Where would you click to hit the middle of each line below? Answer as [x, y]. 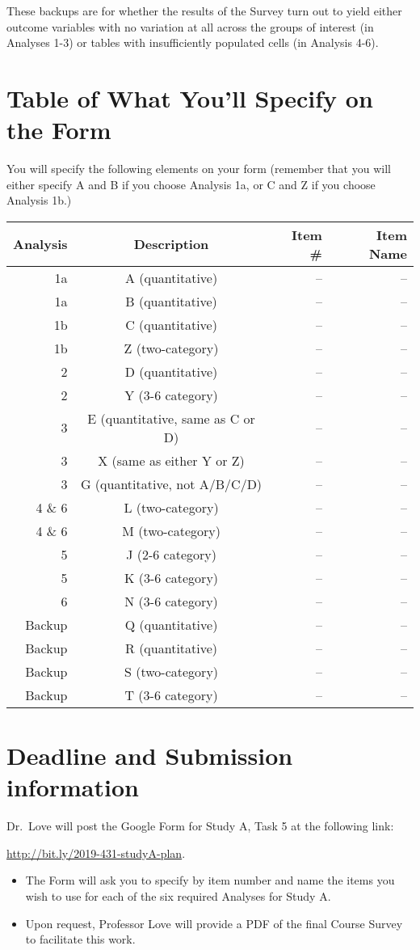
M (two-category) [171, 530]
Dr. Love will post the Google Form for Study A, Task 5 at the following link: [200, 826]
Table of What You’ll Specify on [190, 97]
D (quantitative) [171, 371]
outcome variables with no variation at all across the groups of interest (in [190, 26]
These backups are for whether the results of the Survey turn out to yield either [204, 11]
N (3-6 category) [171, 601]
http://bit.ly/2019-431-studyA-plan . [96, 853]
